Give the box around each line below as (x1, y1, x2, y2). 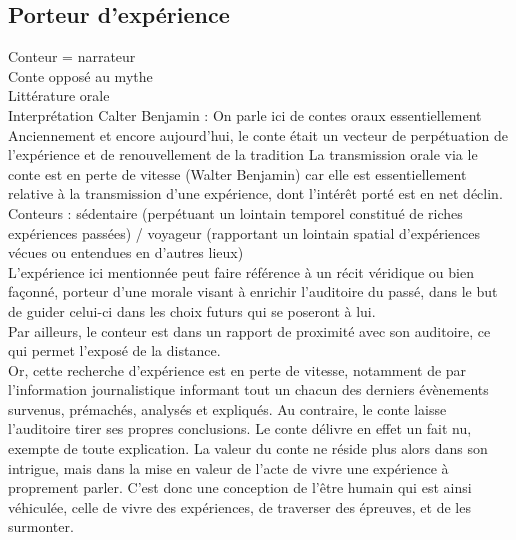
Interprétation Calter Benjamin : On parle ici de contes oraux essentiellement (8, 104, 482, 125)
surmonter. (8, 516, 74, 537)
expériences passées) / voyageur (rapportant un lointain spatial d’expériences (8, 222, 480, 243)
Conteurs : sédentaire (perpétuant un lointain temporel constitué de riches (8, 202, 463, 223)
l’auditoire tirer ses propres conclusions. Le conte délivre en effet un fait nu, (8, 418, 472, 439)
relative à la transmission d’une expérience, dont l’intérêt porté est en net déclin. (8, 183, 503, 204)
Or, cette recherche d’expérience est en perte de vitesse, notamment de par (8, 359, 467, 380)
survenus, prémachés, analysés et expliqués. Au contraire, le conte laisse (8, 398, 447, 419)
